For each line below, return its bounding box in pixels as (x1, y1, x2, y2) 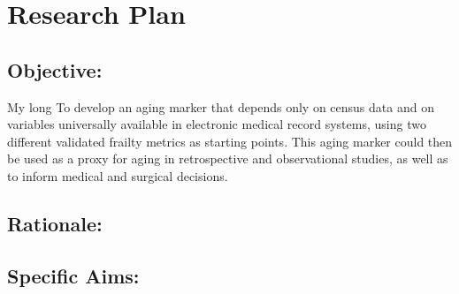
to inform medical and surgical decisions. (7, 166, 228, 185)
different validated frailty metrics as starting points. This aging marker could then (7, 132, 453, 150)
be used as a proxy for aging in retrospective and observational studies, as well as (7, 149, 448, 168)
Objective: (7, 56, 103, 83)
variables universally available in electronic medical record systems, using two (7, 115, 426, 133)
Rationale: (7, 209, 103, 237)
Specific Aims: (7, 261, 140, 289)
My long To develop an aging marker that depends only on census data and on (7, 97, 434, 116)
